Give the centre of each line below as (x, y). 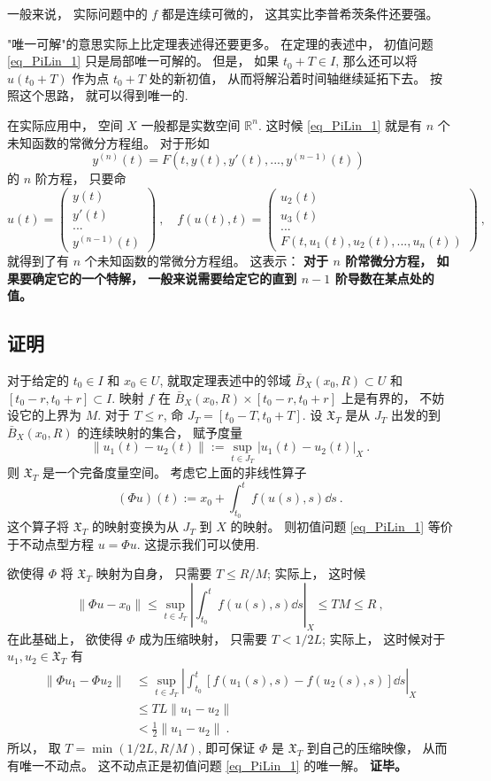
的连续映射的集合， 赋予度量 (160, 432)
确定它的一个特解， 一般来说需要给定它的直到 (164, 278)
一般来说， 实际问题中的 (77, 13)
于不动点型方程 (50, 543)
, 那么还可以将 (376, 61)
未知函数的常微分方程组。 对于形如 (108, 142)
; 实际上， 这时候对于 (384, 638)
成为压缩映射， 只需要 (203, 638)
